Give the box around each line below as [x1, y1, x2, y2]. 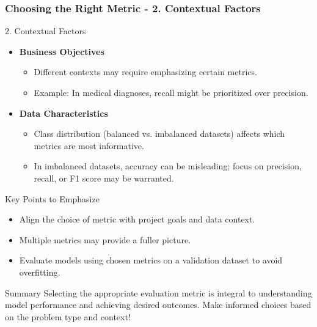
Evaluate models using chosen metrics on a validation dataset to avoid [19, 254, 283, 266]
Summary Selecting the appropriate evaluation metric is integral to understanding [5, 286, 312, 299]
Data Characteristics [19, 106, 108, 119]
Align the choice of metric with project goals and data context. [19, 213, 255, 226]
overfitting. [19, 265, 60, 278]
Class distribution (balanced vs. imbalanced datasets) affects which [34, 127, 285, 140]
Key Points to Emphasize [5, 192, 100, 205]
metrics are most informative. [34, 139, 144, 152]
